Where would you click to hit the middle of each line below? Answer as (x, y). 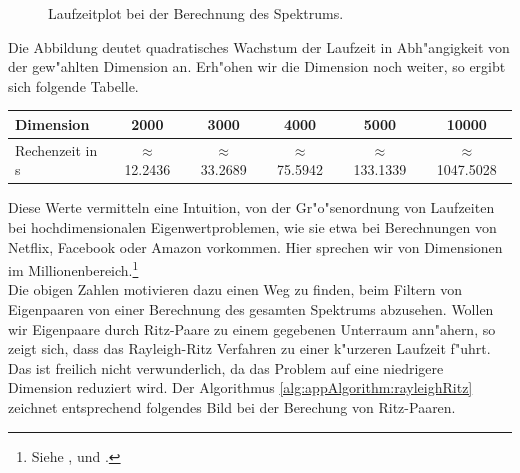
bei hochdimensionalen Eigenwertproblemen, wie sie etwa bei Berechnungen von (252, 227)
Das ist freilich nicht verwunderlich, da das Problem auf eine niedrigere (226, 367)
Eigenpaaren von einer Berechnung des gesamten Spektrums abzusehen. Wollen (251, 309)
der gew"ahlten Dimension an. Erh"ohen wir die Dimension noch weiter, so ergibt (257, 66)
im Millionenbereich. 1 (73, 268)
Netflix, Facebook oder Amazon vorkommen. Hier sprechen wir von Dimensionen (255, 246)
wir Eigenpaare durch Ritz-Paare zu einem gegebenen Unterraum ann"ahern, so (252, 328)
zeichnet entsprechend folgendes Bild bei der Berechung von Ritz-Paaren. (232, 407)
